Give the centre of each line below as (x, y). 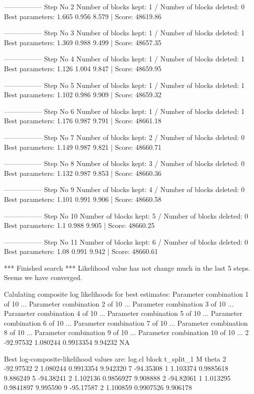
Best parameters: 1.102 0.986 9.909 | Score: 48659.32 (83, 95)
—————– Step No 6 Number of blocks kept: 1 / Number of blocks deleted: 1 (124, 111)
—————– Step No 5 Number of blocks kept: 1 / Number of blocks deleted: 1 (124, 85)
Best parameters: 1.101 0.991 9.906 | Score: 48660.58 (83, 199)
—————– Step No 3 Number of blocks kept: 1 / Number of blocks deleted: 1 (124, 33)
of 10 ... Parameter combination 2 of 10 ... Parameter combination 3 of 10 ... (119, 303)
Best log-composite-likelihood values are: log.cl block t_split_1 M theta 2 (115, 358)
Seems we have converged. (43, 277)
